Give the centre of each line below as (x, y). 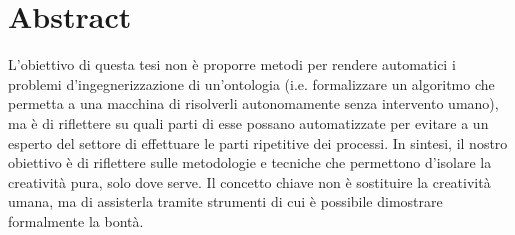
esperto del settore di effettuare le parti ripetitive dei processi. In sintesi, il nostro (258, 142)
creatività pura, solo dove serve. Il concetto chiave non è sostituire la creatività (249, 181)
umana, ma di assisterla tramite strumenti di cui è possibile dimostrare (225, 201)
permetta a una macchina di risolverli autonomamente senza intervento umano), (253, 103)
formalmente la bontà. (76, 220)
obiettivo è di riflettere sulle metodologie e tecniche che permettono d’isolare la (250, 162)
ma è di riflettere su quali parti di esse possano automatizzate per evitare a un (248, 122)
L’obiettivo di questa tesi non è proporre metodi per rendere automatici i (232, 64)
